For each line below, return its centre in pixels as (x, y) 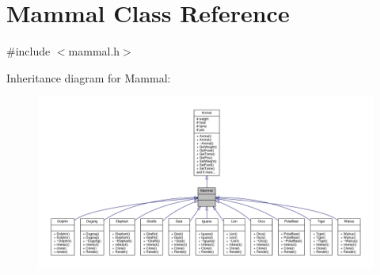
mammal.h (94, 51)
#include (28, 51)
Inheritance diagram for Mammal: (89, 77)
